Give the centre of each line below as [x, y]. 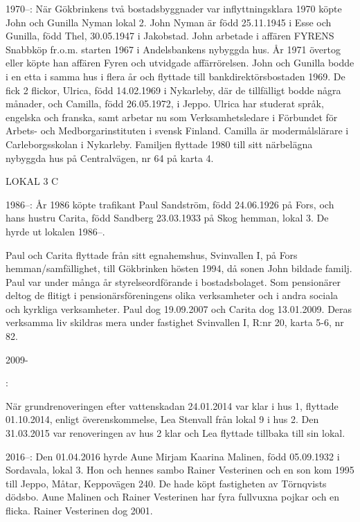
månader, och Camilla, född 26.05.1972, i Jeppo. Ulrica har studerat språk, [165, 103]
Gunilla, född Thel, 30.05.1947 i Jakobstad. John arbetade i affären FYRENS [170, 36]
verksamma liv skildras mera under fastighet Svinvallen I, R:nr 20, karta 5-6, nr [175, 322]
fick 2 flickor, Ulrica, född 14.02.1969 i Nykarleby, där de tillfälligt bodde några [173, 90]
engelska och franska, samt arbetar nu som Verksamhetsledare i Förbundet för [172, 117]
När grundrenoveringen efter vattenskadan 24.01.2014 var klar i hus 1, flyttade [172, 405]
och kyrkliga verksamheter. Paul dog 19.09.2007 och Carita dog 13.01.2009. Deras [179, 308]
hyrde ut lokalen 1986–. [55, 231]
